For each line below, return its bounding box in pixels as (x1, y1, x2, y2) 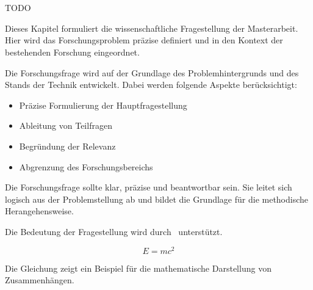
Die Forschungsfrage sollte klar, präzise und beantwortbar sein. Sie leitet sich (5, 181, 292, 194)
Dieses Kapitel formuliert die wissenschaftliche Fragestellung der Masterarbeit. (5, 21, 298, 34)
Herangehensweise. (5, 205, 74, 217)
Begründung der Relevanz (19, 139, 116, 152)
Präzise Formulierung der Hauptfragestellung (19, 98, 187, 111)
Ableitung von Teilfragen (19, 119, 112, 132)
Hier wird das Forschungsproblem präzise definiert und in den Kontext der (5, 34, 283, 46)
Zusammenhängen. (5, 274, 74, 286)
